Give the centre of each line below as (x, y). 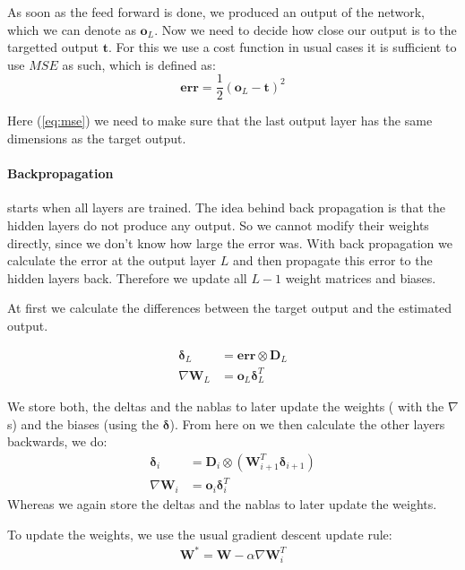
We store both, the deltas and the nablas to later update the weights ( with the (226, 406)
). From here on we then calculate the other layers (307, 423)
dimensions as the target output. (97, 138)
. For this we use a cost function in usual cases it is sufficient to (282, 47)
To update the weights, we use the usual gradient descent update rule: (200, 534)
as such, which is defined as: (139, 64)
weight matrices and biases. (361, 277)
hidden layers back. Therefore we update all (127, 277)
